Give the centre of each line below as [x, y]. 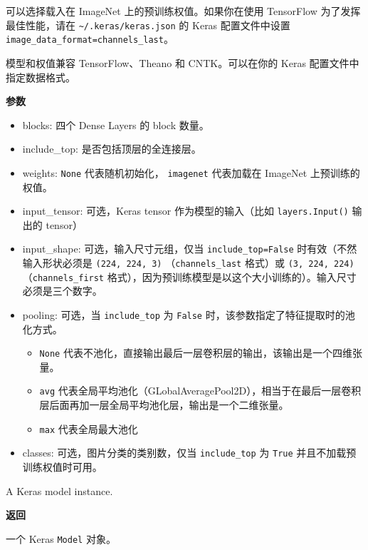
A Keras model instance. [59, 490]
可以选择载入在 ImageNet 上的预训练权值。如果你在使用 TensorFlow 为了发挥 [183, 11]
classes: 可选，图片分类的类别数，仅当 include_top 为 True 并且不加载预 [189, 453]
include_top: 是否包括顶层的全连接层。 [112, 149]
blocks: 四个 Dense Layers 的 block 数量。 [116, 124]
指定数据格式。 [41, 77]
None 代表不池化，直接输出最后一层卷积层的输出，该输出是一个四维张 [201, 353]
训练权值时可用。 [62, 467]
